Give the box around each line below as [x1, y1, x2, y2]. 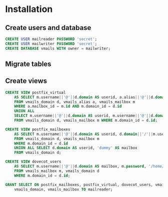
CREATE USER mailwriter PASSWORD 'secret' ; [5, 41, 97, 46]
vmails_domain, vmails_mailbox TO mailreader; [14, 186, 113, 192]
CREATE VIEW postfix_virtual [5, 90, 66, 95]
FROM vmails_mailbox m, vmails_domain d [14, 168, 99, 173]
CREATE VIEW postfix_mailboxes [5, 126, 70, 132]
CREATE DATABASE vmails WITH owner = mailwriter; [5, 46, 111, 51]
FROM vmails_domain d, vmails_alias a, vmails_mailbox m [14, 99, 135, 104]
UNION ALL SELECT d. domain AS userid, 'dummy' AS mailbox [14, 145, 137, 150]
